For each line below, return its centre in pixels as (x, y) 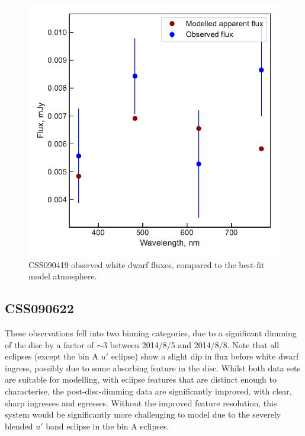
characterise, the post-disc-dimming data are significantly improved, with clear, (148, 391)
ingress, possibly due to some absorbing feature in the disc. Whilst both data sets (153, 367)
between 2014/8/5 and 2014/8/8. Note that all (195, 344)
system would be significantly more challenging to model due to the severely (143, 414)
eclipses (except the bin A (52, 356)
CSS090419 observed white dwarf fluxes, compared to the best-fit (147, 264)
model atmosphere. (63, 276)
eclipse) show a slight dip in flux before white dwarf (205, 356)
